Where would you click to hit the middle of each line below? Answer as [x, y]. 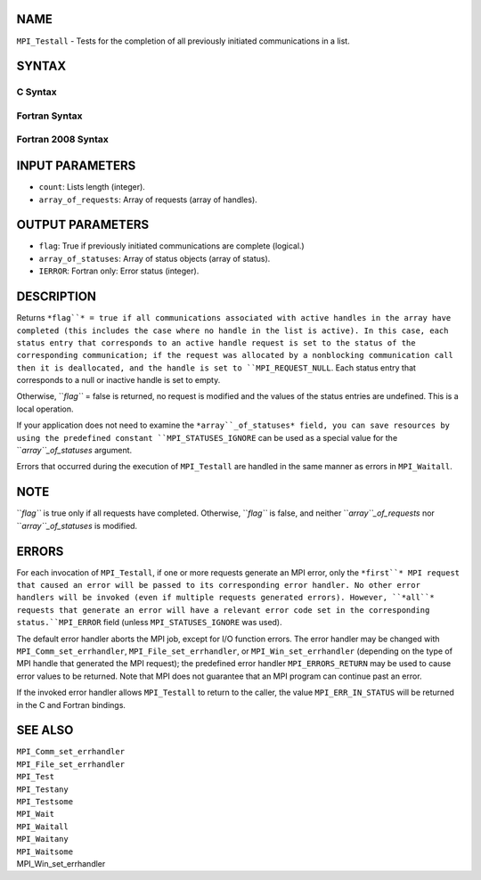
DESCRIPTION [57, 297]
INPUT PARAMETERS [76, 166]
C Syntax [37, 92]
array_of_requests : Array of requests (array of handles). [148, 200]
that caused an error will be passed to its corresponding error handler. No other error [218, 585]
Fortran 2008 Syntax [62, 140]
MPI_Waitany [42, 839]
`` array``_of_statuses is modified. [77, 526]
